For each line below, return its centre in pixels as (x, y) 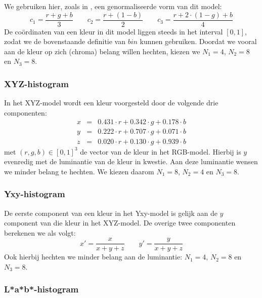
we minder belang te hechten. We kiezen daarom (79, 171)
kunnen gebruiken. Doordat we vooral (198, 41)
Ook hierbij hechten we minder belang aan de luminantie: (93, 257)
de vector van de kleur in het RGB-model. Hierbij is (161, 151)
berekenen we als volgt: (40, 232)
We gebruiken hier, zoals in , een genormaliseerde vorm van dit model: (113, 6)
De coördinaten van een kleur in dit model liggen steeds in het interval (114, 31)
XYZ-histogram (36, 83)
